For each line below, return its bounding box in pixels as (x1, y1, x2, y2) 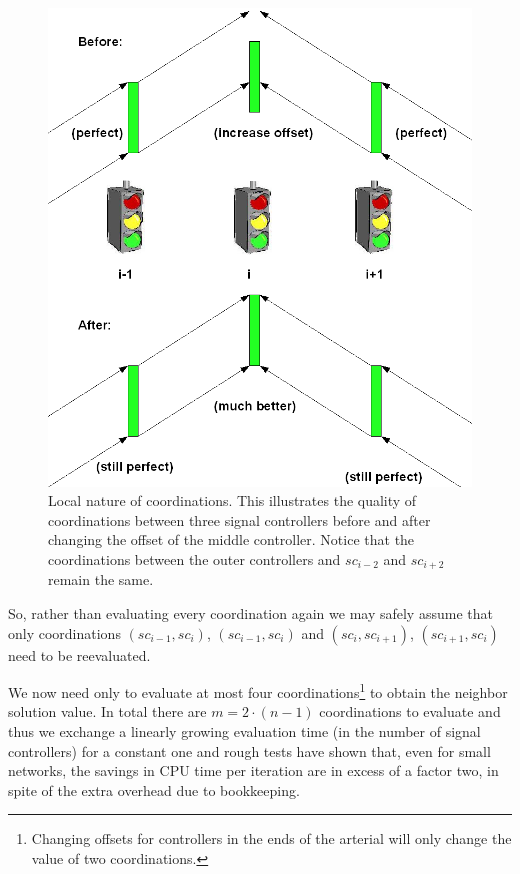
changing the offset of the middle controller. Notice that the (48, 529, 415, 550)
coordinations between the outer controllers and (48, 548, 341, 569)
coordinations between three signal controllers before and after (48, 509, 431, 530)
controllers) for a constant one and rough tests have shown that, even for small (8, 740, 491, 761)
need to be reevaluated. (8, 644, 151, 665)
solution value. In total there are (8, 701, 207, 722)
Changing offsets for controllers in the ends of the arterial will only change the (31, 828, 512, 849)
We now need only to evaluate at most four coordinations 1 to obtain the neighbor (8, 679, 508, 702)
